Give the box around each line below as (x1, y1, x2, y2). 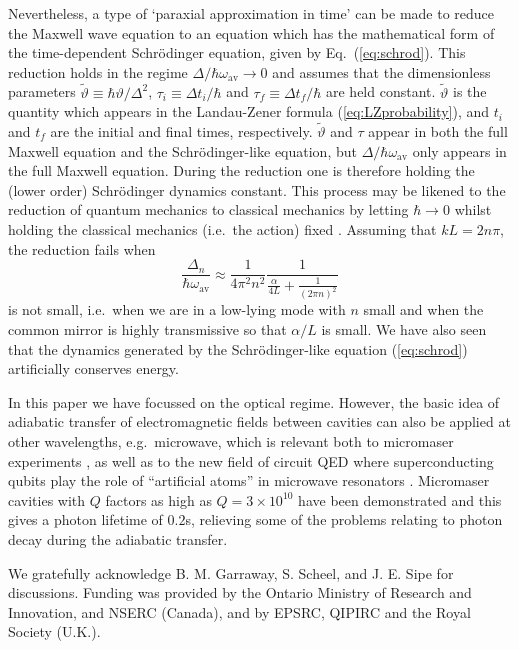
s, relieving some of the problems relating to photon (185, 509, 503, 530)
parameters (8, 81, 76, 102)
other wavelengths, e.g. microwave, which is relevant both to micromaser (8, 431, 454, 452)
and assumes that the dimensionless (272, 61, 491, 82)
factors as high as (105, 489, 212, 510)
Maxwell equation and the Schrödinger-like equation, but (8, 140, 357, 161)
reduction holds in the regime (8, 61, 188, 82)
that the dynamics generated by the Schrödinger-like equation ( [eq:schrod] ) (8, 338, 468, 359)
